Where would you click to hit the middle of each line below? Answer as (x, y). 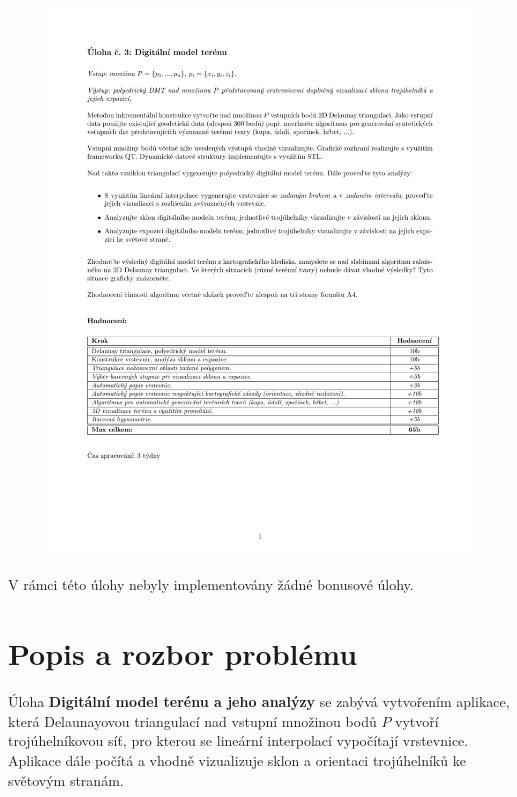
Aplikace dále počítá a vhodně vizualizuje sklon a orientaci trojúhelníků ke (237, 759)
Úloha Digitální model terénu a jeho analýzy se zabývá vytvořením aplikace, (259, 701)
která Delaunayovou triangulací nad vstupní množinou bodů (192, 720)
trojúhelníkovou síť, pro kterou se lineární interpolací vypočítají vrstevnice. (238, 740)
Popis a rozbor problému (183, 653)
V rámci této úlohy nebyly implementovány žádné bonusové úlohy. (211, 584)
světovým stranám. (66, 779)
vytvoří (417, 720)
